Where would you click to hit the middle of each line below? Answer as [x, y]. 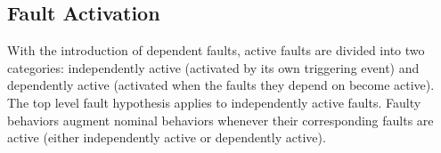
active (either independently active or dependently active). [167, 137]
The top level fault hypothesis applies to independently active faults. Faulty [214, 102]
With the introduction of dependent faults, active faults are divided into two [216, 50]
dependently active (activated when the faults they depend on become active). [221, 85]
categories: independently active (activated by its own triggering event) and [213, 67]
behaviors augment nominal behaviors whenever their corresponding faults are [220, 120]
